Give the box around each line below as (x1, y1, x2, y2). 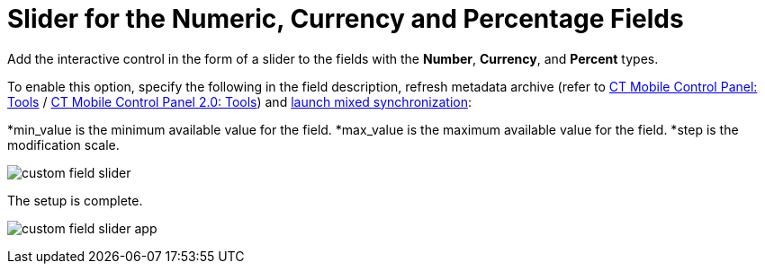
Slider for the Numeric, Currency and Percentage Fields (7, 4, 684, 34)
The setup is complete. (7, 192, 143, 208)
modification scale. (7, 136, 120, 153)
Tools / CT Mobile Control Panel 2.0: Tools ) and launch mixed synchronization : (7, 93, 472, 109)
